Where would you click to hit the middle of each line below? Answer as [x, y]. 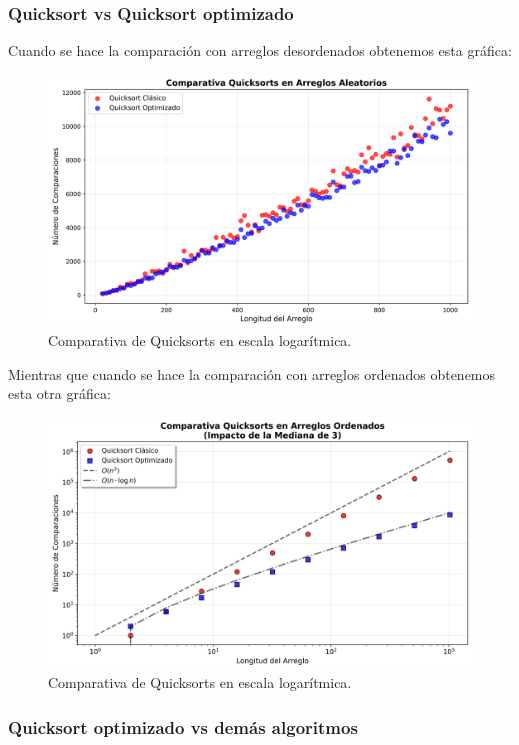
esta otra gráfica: [59, 393]
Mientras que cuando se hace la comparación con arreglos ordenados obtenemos [252, 373]
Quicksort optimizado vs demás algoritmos [183, 726]
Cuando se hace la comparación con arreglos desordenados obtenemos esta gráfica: [260, 50]
